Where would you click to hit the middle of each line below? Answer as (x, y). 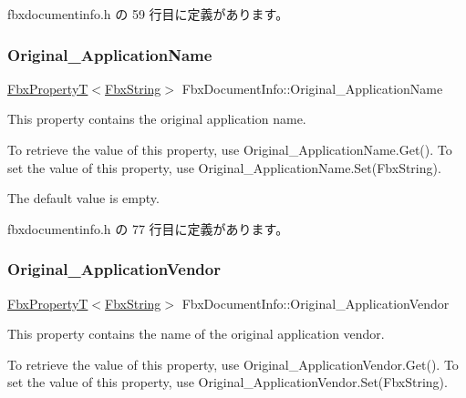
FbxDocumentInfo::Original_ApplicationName (312, 88)
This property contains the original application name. (157, 119)
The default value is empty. (83, 198)
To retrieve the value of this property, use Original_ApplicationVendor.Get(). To (233, 364)
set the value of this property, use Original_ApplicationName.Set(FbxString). (224, 167)
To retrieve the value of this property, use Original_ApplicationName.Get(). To (230, 149)
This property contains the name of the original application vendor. (196, 334)
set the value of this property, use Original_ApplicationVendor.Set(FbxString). (228, 382)
